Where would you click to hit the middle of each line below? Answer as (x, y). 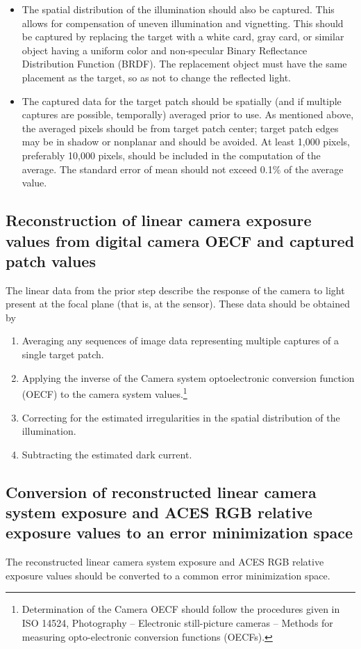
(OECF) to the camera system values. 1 (104, 393)
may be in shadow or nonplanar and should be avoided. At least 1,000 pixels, (186, 142)
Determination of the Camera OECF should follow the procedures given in (181, 609)
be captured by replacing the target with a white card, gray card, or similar (183, 37)
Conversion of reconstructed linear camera (161, 491)
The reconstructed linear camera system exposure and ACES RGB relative (165, 562)
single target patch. (63, 354)
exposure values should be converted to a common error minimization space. (168, 575)
